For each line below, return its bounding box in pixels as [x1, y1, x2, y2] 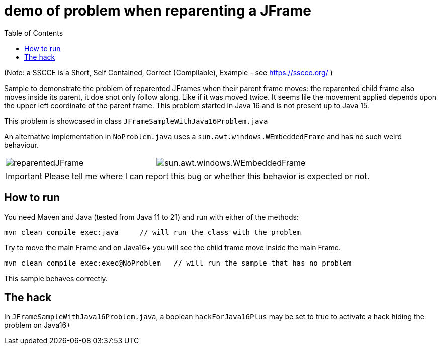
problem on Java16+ [4, 321, 71, 330]
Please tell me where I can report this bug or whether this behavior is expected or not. [44, 170, 370, 181]
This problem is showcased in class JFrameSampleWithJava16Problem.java [4, 116, 268, 125]
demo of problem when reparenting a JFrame [4, 2, 311, 19]
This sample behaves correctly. [4, 274, 108, 283]
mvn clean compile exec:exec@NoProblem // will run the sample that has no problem [4, 258, 352, 267]
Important [6, 170, 42, 181]
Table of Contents [4, 28, 63, 37]
